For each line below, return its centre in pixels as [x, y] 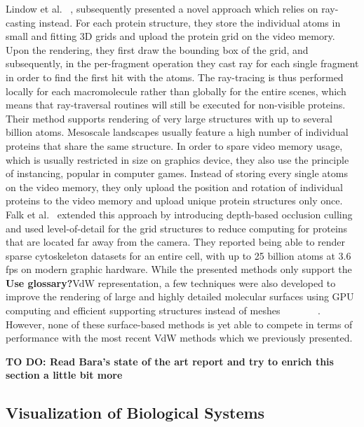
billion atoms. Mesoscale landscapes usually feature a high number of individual [177, 132]
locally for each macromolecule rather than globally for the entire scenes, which [176, 91]
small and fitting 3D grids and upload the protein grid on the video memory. [170, 36]
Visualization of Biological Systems [135, 413]
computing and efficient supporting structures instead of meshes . [163, 310]
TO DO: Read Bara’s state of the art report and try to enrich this [170, 361]
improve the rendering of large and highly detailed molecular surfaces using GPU [180, 296]
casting [21, 22]
